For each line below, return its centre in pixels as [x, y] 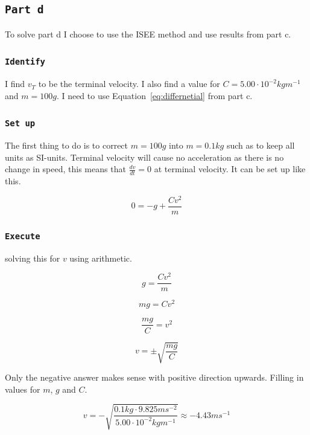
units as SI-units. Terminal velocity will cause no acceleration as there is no [144, 157]
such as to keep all [261, 145]
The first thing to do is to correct [67, 145]
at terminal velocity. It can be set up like [230, 169]
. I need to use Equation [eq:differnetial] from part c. [154, 95]
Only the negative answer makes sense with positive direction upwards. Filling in [154, 377]
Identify [25, 62]
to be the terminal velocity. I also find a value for [129, 84]
